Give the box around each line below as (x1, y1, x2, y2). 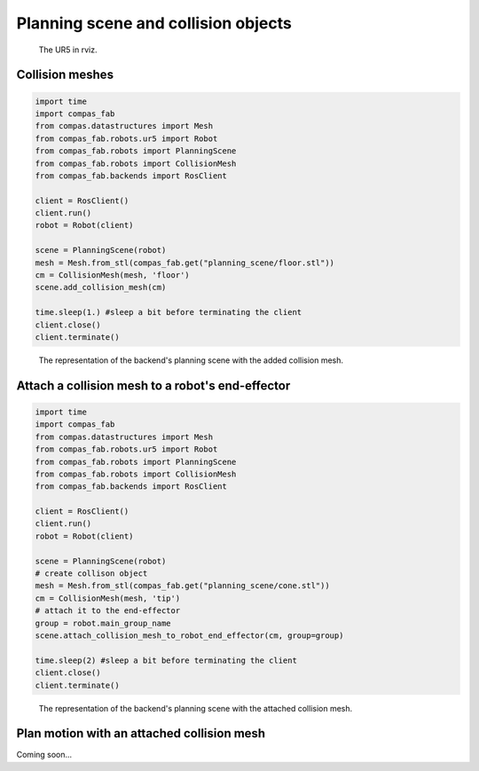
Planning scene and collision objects (16, 13, 292, 33)
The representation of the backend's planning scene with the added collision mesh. (38, 355, 344, 366)
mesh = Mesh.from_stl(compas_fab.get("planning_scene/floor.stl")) (35, 257, 335, 268)
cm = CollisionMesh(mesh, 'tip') (35, 593, 181, 603)
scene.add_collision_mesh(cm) (35, 282, 167, 293)
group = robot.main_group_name (35, 618, 172, 628)
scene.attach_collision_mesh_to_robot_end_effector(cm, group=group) (35, 630, 344, 641)
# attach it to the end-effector (35, 606, 181, 616)
